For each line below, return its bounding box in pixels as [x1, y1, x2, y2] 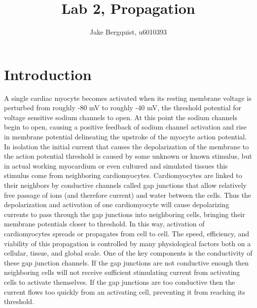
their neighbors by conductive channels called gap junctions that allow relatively [4, 180, 247, 190]
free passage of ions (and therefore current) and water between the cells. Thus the [4, 189, 252, 200]
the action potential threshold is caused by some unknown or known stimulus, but [4, 151, 252, 161]
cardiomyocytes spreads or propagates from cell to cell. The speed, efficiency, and [4, 228, 250, 238]
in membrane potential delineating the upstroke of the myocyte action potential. [4, 132, 247, 142]
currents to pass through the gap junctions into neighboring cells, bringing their [4, 209, 245, 219]
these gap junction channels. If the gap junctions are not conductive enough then [4, 257, 249, 267]
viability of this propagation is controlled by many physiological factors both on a [4, 238, 251, 248]
